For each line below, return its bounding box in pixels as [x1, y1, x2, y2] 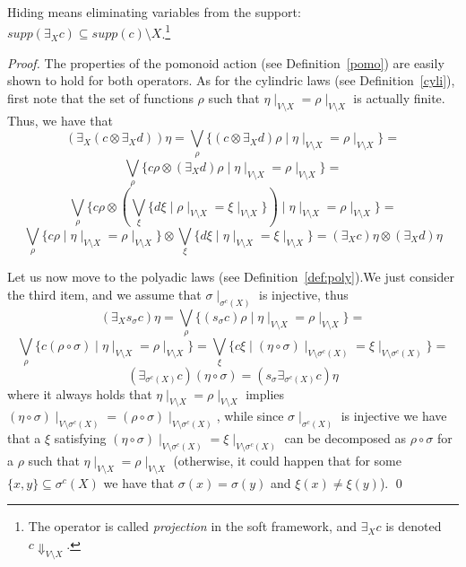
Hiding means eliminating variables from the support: [7, 3, 301, 21]
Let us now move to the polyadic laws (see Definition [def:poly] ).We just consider [7, 267, 454, 286]
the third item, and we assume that [7, 284, 202, 303]
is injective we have [341, 406, 447, 425]
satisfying [54, 429, 107, 448]
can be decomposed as [284, 429, 406, 448]
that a [7, 429, 41, 448]
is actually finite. [353, 89, 445, 108]
